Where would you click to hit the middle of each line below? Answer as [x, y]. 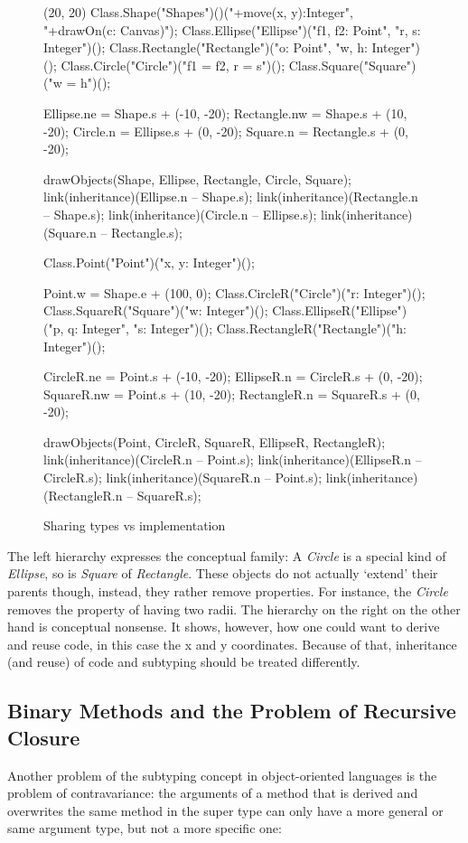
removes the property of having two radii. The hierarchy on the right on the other [234, 609]
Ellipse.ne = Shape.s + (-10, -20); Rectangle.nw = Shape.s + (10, [225, 112]
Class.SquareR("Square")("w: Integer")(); [156, 310]
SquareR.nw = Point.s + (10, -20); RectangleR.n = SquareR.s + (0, [232, 393]
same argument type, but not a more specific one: [145, 828]
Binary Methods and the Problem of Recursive [232, 711]
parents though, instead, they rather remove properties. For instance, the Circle [228, 591]
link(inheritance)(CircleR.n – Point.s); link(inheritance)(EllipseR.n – [233, 459]
